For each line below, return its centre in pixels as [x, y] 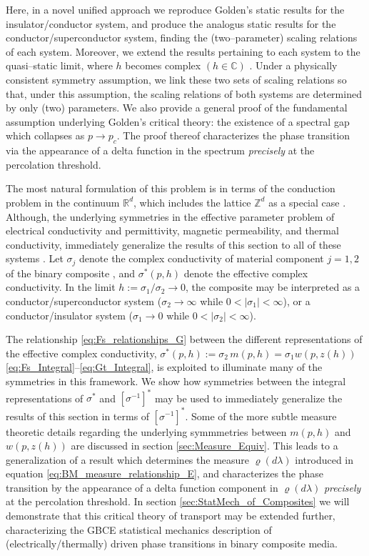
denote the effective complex [246, 273]
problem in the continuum [63, 202]
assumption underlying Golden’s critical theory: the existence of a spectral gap [178, 121]
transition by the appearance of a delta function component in [142, 487]
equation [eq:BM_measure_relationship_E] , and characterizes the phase [165, 473]
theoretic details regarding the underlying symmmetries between [146, 431]
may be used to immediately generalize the [248, 397]
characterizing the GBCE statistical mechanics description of [139, 529]
